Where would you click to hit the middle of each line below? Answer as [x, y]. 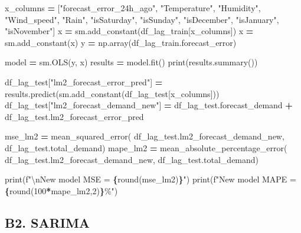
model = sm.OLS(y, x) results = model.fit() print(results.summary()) [131, 62]
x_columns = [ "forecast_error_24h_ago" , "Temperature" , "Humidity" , [133, 8]
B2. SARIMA [48, 222]
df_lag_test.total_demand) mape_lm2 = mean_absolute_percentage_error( [146, 147]
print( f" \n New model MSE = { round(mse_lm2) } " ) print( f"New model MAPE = [150, 179]
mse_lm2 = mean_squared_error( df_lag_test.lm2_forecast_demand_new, [145, 136]
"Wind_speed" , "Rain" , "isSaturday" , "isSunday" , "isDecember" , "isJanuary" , [142, 19]
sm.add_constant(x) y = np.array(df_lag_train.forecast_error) [121, 42]
